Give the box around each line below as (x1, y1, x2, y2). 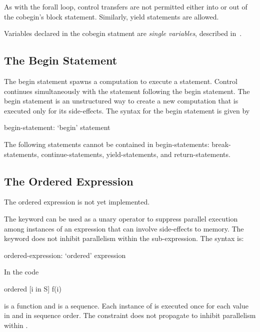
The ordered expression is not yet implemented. (4, 196, 150, 207)
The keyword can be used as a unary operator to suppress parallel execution (4, 213, 238, 223)
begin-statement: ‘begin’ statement (4, 122, 110, 132)
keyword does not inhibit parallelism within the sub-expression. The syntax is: (4, 233, 244, 243)
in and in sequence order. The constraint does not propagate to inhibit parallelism (4, 310, 256, 320)
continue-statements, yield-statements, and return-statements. (41, 148, 230, 159)
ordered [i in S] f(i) (4, 283, 61, 293)
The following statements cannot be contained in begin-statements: (4, 138, 209, 149)
